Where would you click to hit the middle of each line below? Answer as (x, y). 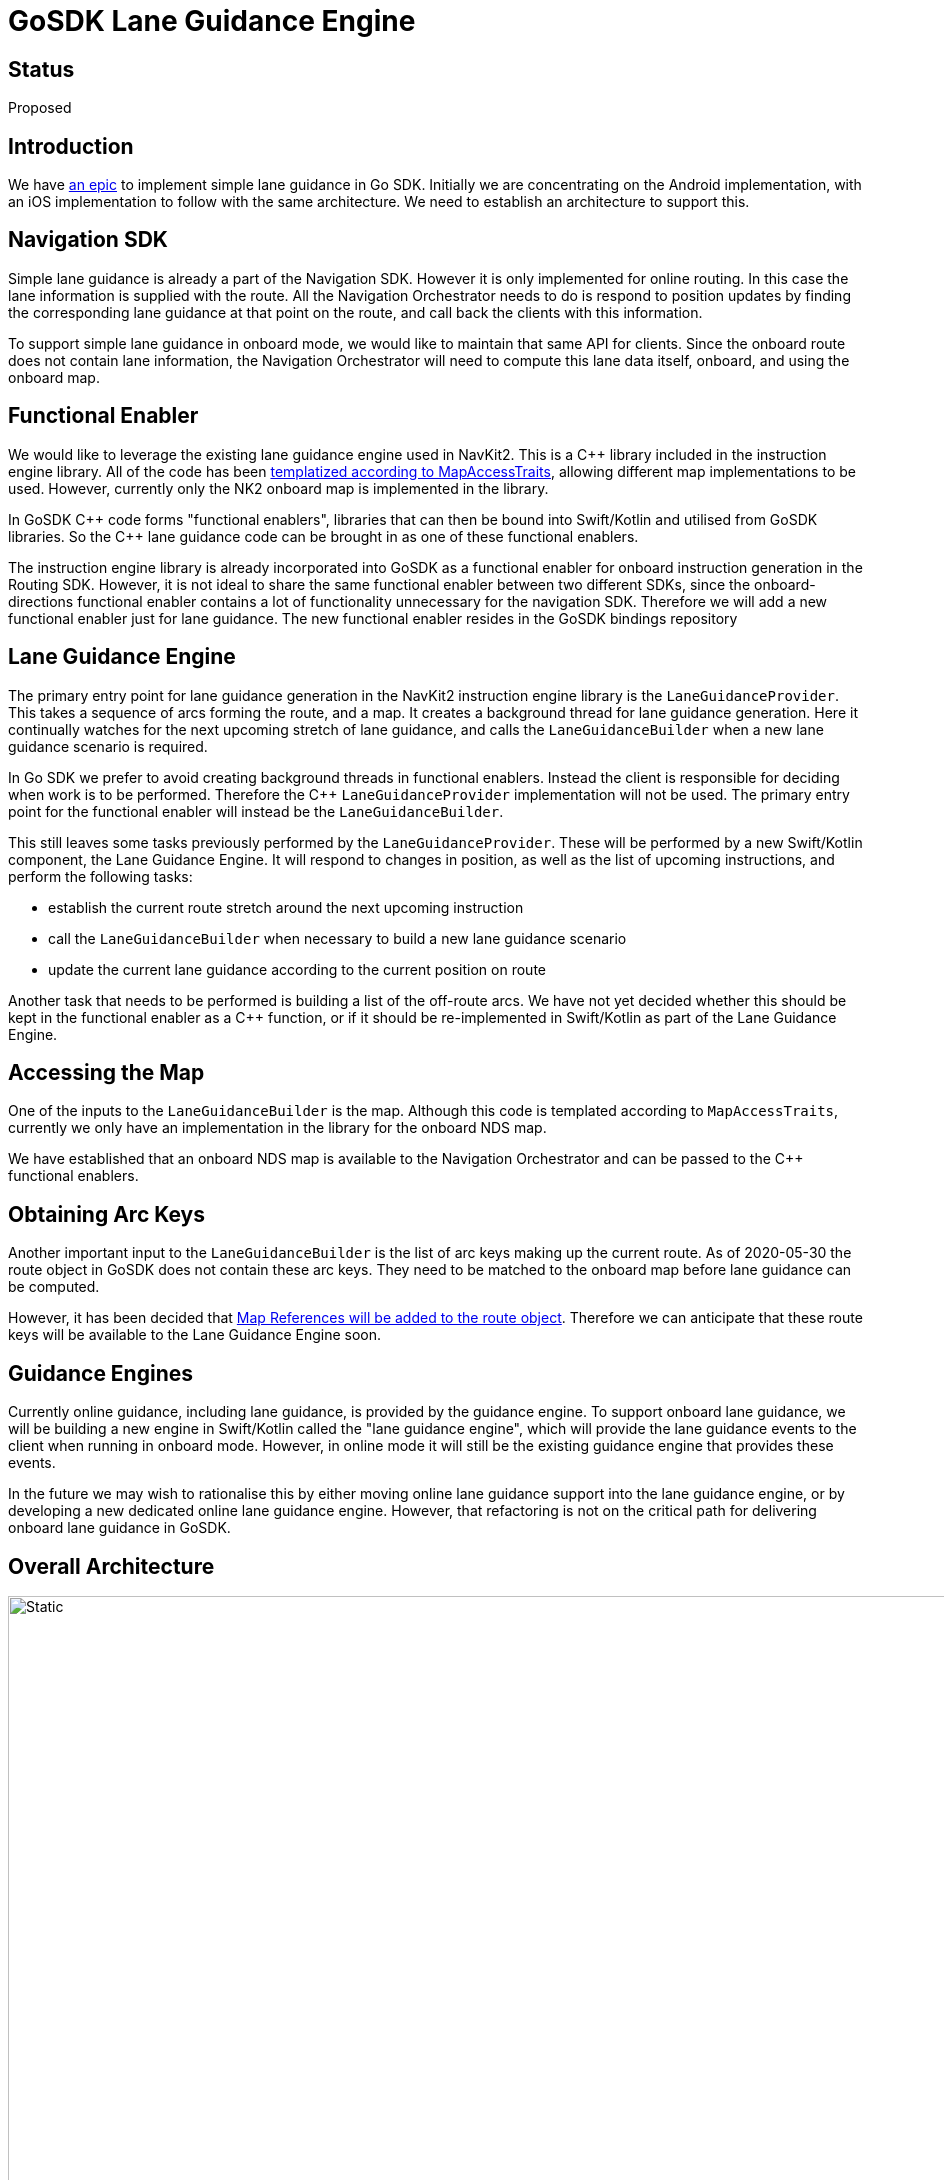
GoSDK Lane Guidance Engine (212, 21)
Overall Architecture (111, 1566)
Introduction (71, 146)
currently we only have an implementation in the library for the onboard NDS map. (277, 1128)
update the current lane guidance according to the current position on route (297, 969)
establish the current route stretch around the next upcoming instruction (286, 907)
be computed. (54, 1287)
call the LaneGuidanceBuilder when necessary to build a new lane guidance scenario (337, 938)
